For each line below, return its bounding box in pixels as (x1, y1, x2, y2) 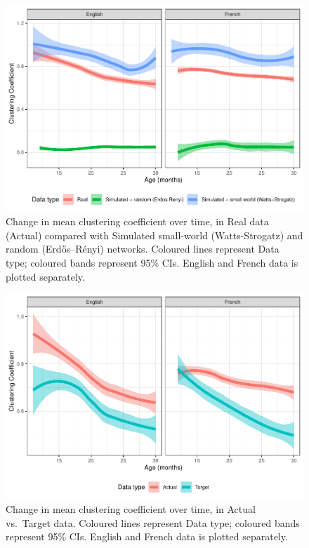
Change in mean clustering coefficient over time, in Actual (6, 502, 256, 516)
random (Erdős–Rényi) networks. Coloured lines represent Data (6, 241, 280, 256)
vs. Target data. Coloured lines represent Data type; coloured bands (6, 515, 300, 530)
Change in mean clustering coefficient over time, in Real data (6, 214, 269, 229)
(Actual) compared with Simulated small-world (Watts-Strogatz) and (6, 227, 303, 242)
